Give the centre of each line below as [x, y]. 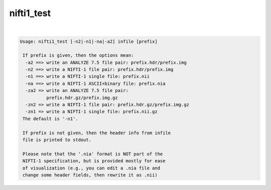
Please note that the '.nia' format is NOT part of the [93, 154]
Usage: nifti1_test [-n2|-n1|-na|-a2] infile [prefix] [89, 41]
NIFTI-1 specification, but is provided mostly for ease [94, 161]
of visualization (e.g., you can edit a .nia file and [92, 168]
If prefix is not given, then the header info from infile [97, 133]
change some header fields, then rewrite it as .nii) [90, 175]
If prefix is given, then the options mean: [78, 56]
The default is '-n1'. [51, 119]
